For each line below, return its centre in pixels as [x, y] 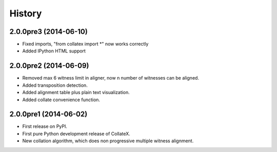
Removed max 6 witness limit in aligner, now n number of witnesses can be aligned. [111, 78]
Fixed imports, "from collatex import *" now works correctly [85, 44]
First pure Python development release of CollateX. [76, 134]
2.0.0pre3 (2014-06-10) [49, 32]
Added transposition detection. [55, 85]
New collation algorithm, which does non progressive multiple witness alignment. [108, 141]
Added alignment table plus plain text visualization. [76, 92]
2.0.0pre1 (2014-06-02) [48, 114]
